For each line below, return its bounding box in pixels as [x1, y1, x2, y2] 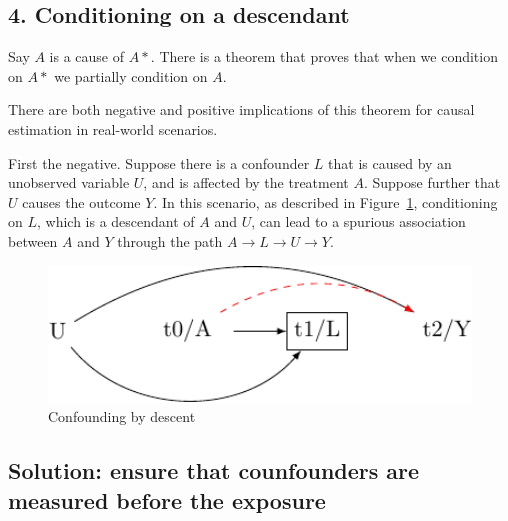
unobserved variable [8, 172, 130, 193]
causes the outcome [22, 191, 141, 212]
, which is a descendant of [37, 211, 195, 232]
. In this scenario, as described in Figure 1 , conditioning [153, 191, 498, 212]
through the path [117, 230, 223, 251]
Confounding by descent [48, 406, 196, 427]
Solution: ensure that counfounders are [8, 455, 420, 486]
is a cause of [49, 46, 125, 67]
